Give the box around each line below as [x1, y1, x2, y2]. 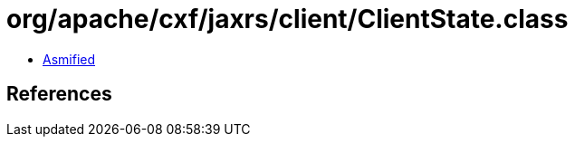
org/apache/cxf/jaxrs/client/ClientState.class [6, 4, 569, 34]
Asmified [43, 51, 96, 67]
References [6, 82, 112, 106]
